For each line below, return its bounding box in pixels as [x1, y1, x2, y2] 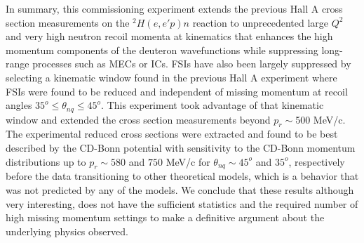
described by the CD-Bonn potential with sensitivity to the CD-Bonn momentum [6, 140, 356, 155]
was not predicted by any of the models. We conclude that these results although [6, 182, 354, 197]
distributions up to [6, 154, 86, 169]
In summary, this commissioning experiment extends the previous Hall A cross [6, 1, 343, 15]
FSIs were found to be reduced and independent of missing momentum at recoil [6, 84, 348, 98]
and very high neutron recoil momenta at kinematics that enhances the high [6, 29, 333, 44]
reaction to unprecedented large [192, 15, 329, 29]
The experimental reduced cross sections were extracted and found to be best [6, 126, 338, 141]
